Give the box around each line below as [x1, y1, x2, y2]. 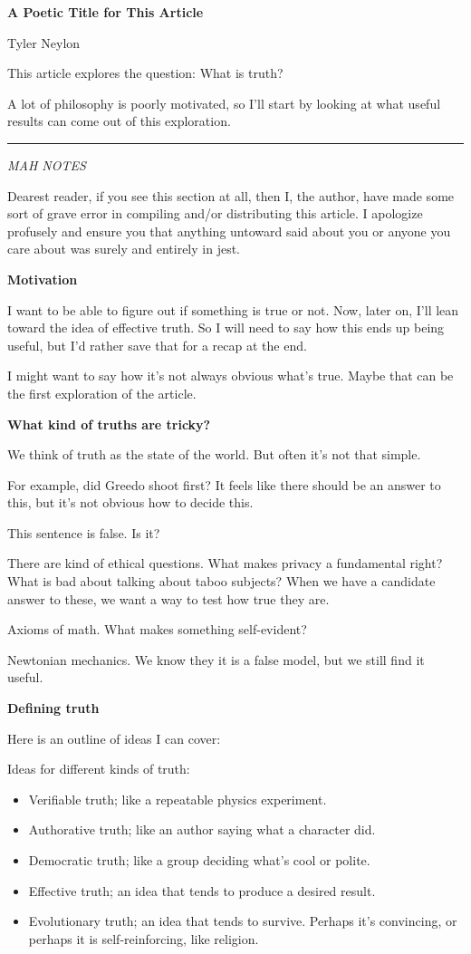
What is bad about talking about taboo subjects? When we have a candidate [7, 572, 436, 591]
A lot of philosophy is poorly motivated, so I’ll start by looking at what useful [7, 93, 441, 112]
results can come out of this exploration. [7, 111, 231, 130]
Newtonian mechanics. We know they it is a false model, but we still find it [7, 650, 425, 669]
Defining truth [7, 699, 100, 718]
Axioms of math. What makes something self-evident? [7, 620, 307, 639]
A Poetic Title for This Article [7, 3, 204, 21]
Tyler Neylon [7, 33, 81, 52]
